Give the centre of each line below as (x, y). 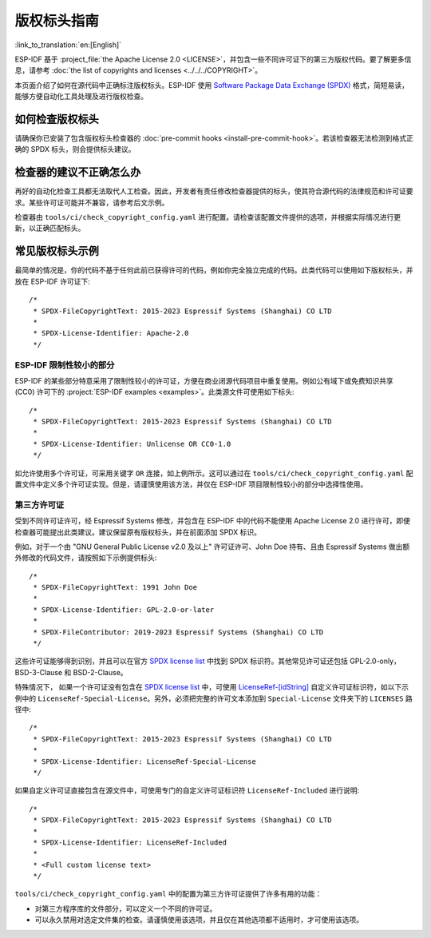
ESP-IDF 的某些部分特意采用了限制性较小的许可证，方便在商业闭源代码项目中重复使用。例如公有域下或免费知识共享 (204, 380)
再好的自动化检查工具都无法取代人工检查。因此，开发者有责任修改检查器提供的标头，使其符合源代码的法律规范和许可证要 (214, 191)
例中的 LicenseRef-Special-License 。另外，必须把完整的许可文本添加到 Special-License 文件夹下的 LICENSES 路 (214, 698)
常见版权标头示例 (57, 251)
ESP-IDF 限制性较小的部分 (65, 365)
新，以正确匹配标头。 (50, 229)
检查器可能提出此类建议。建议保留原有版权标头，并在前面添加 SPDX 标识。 (138, 532)
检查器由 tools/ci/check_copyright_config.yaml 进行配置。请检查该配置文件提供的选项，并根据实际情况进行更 (208, 217)
